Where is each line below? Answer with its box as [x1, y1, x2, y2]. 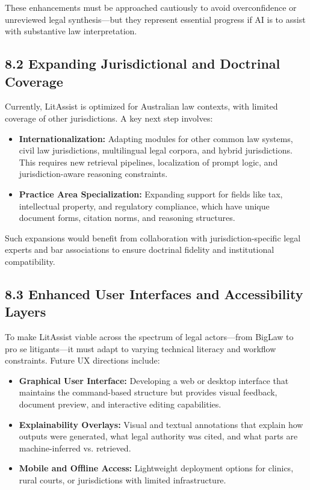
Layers [5, 302, 46, 321]
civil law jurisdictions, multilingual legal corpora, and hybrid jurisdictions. [19, 144, 293, 157]
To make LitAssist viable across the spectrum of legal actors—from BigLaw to [5, 330, 294, 343]
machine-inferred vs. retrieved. [19, 441, 131, 454]
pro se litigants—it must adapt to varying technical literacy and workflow [5, 342, 276, 355]
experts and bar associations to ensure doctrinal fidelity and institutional [5, 243, 274, 256]
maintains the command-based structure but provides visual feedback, [19, 386, 277, 399]
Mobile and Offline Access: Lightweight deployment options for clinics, [19, 462, 294, 474]
